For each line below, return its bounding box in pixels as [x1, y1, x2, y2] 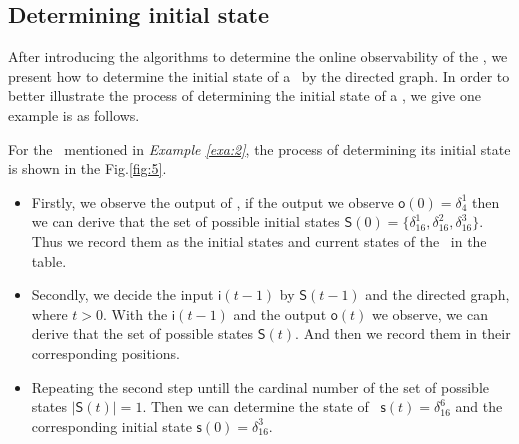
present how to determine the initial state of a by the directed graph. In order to [8, 65, 510, 86]
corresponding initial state [31, 415, 192, 436]
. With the [103, 303, 168, 324]
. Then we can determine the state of [142, 396, 369, 417]
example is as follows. [8, 104, 140, 125]
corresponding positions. [31, 342, 180, 363]
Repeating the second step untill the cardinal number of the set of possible [31, 376, 490, 397]
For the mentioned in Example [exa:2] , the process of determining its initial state [8, 138, 511, 159]
